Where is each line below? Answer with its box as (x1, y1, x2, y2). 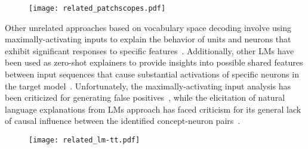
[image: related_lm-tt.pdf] (29, 136, 140, 144)
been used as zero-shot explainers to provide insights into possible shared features (5, 56, 303, 69)
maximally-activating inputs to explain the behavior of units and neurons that (5, 33, 291, 45)
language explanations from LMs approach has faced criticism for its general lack (5, 103, 301, 115)
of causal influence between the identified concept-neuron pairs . (5, 114, 241, 127)
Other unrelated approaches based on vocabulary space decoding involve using (5, 21, 291, 33)
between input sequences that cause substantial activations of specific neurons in (5, 68, 299, 80)
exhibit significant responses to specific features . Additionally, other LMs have (5, 44, 294, 57)
